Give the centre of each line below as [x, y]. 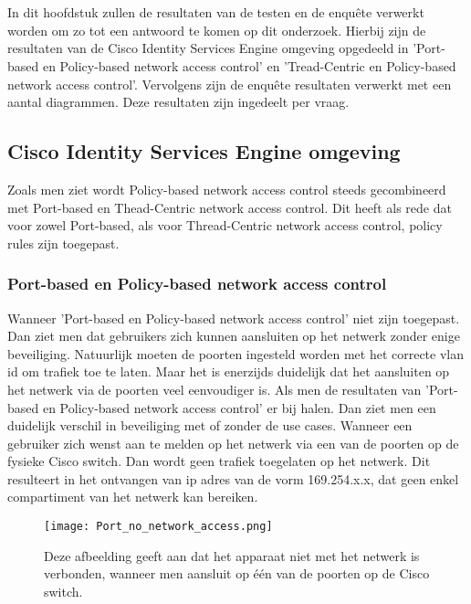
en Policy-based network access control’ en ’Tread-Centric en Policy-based [249, 65]
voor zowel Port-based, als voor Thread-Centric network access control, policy [225, 225]
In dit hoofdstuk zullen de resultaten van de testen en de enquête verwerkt [216, 12]
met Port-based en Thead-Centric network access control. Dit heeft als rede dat [230, 207]
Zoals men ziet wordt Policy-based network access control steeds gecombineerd [227, 189]
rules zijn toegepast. [63, 243]
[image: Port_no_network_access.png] [158, 527]
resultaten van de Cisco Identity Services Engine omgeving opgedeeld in [208, 48]
